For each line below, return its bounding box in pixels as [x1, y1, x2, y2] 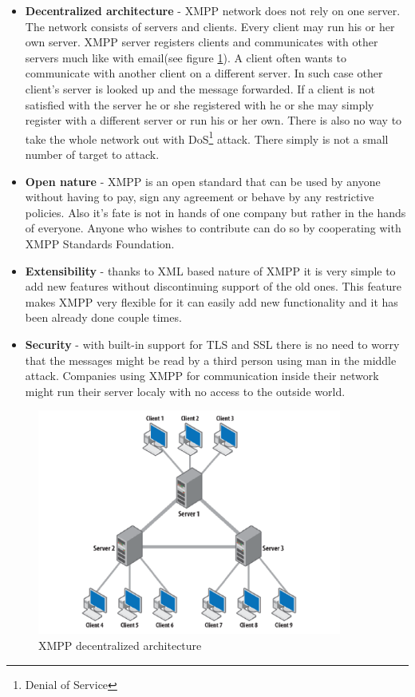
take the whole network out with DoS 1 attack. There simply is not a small [25, 128, 389, 147]
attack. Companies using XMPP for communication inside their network [25, 367, 379, 384]
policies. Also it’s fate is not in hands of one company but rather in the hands [25, 204, 406, 220]
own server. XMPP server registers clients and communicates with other [25, 34, 378, 50]
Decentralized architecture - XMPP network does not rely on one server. [25, 2, 401, 18]
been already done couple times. [25, 309, 182, 326]
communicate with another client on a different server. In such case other [25, 65, 383, 81]
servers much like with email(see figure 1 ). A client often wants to [25, 49, 346, 65]
